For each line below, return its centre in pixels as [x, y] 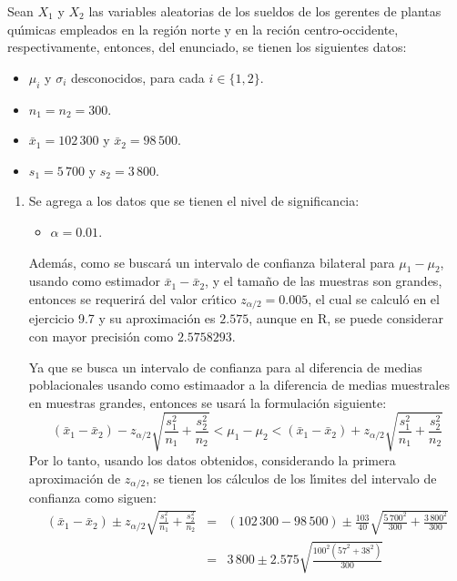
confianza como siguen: [92, 497]
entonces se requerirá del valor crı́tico [132, 298]
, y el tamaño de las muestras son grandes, [324, 281]
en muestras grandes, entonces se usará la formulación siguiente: [208, 402]
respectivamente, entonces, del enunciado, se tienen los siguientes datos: [207, 47]
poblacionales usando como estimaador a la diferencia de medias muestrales [239, 385]
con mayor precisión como [101, 336]
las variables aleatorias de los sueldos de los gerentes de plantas [265, 11]
